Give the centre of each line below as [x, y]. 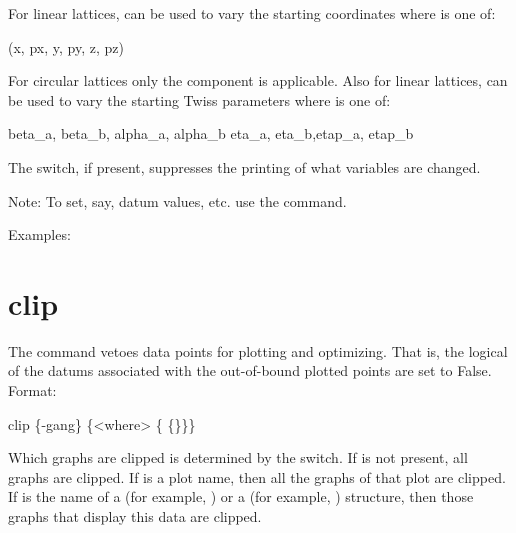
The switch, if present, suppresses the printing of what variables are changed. [244, 166]
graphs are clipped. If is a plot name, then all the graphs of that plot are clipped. [257, 476]
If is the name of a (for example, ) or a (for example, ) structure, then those [241, 496]
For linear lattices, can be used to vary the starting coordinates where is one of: [252, 13]
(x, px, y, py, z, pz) [66, 46]
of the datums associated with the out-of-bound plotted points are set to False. [250, 370]
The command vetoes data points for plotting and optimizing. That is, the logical [258, 350]
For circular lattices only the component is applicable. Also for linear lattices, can [258, 80]
